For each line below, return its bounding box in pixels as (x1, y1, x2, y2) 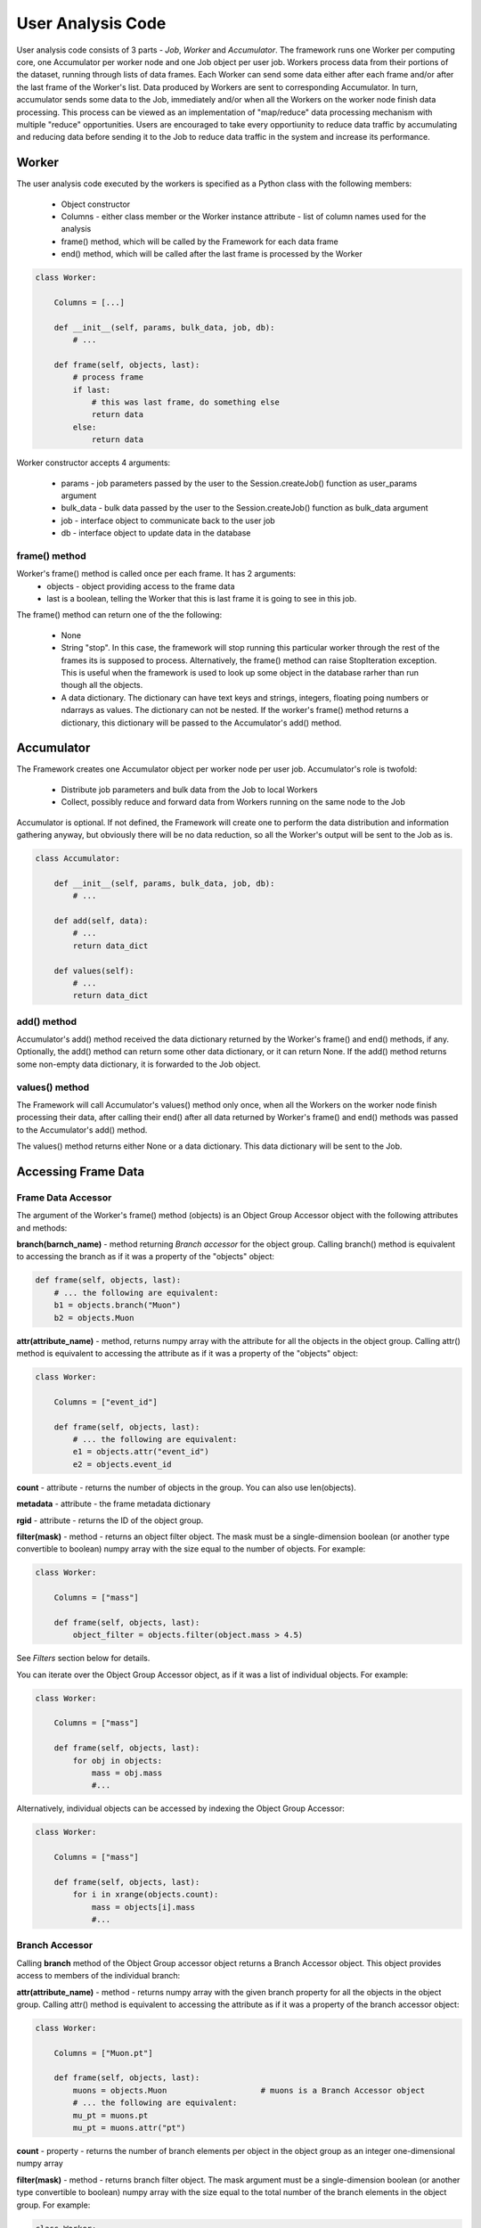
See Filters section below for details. (16, 1653, 151, 1664)
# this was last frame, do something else (91, 397, 280, 407)
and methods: (16, 1222, 68, 1233)
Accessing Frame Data (16, 1164, 145, 1179)
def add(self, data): (53, 915, 149, 926)
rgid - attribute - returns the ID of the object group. (16, 1515, 204, 1526)
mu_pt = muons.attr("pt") (72, 2123, 186, 2134)
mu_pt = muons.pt (72, 2110, 149, 2120)
